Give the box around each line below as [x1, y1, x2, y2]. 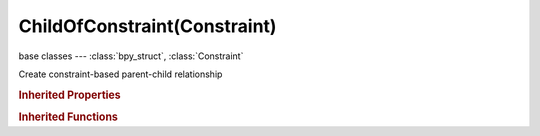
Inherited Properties [18, 88, 122, 102]
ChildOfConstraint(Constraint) [18, 15, 277, 37]
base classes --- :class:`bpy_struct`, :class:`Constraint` [18, 50, 244, 62]
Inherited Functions [18, 110, 119, 124]
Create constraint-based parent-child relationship [18, 68, 223, 80]
